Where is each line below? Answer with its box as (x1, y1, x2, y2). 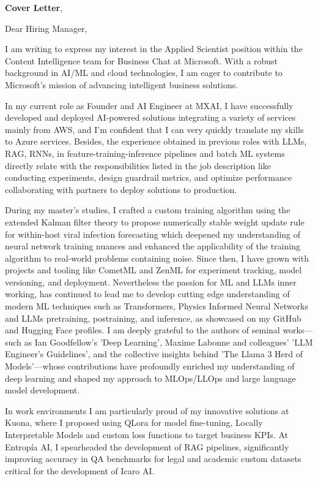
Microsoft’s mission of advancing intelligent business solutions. (5, 78, 239, 91)
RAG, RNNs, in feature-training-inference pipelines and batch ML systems (5, 146, 285, 159)
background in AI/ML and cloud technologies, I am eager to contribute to (5, 66, 283, 79)
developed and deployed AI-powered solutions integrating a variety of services (5, 111, 296, 124)
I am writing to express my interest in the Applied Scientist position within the (5, 42, 303, 55)
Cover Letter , (5, 1, 63, 13)
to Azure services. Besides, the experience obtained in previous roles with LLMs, (5, 135, 307, 148)
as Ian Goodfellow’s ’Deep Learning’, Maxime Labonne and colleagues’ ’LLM (24, 335, 313, 348)
